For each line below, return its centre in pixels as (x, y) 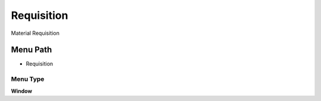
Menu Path (32, 50)
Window (22, 91)
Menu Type (28, 79)
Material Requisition (35, 33)
